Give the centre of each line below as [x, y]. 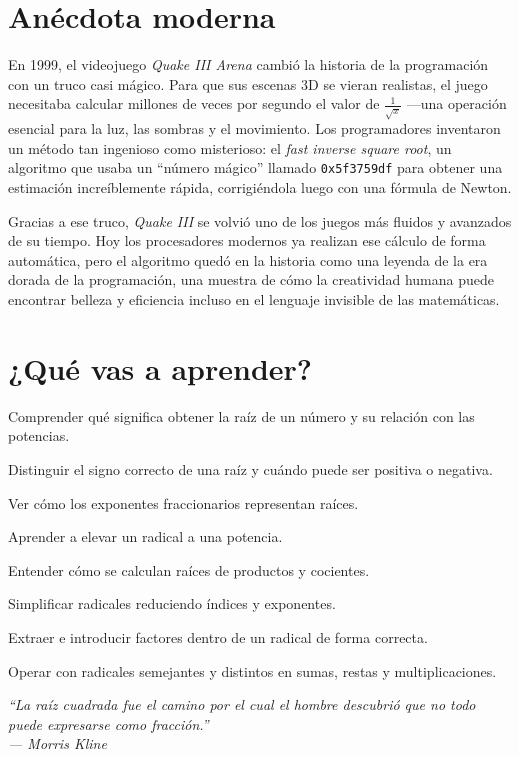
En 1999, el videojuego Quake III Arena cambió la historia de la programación [248, 64]
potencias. [39, 435]
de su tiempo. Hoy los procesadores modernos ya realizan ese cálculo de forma [247, 240]
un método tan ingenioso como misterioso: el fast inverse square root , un [230, 147]
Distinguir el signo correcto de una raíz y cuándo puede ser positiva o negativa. [250, 468]
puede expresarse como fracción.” [108, 723]
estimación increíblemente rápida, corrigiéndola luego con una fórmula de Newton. [260, 187]
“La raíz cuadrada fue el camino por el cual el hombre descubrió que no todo [242, 704]
